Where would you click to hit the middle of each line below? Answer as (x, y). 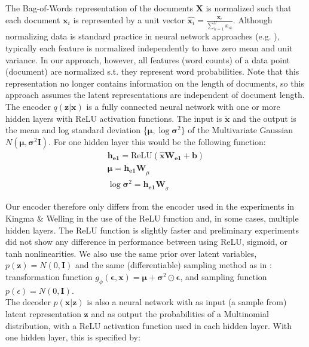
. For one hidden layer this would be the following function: (157, 141)
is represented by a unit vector (129, 19)
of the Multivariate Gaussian (241, 130)
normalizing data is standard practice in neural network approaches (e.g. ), (143, 36)
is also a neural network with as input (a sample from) (187, 302)
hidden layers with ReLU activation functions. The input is (114, 118)
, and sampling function (224, 277)
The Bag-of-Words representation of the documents (99, 8)
